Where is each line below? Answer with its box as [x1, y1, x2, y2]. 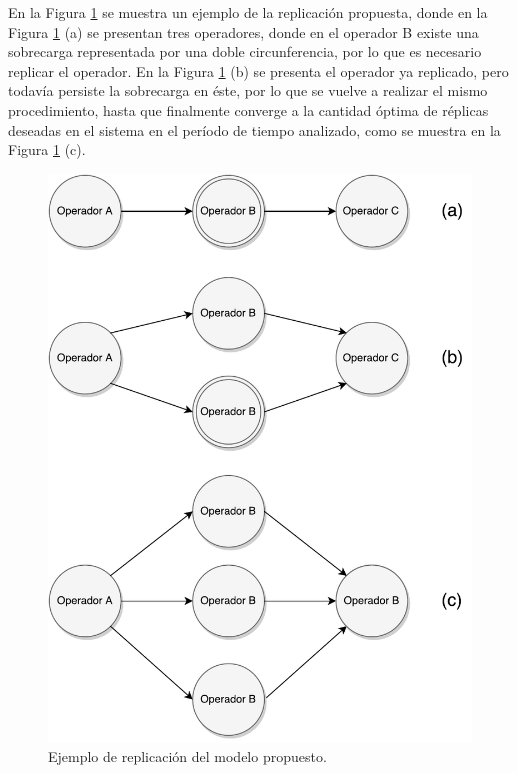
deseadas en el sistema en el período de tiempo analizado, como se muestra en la [8, 119, 501, 140]
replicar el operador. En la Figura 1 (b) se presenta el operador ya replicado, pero [8, 60, 509, 81]
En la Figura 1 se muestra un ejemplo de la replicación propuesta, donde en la [8, 2, 488, 22]
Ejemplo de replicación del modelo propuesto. [48, 746, 327, 767]
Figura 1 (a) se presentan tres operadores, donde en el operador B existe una [8, 21, 479, 42]
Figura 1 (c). [8, 139, 86, 160]
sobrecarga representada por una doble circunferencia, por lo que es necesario [8, 41, 482, 62]
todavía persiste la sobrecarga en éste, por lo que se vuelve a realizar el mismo [8, 80, 488, 101]
